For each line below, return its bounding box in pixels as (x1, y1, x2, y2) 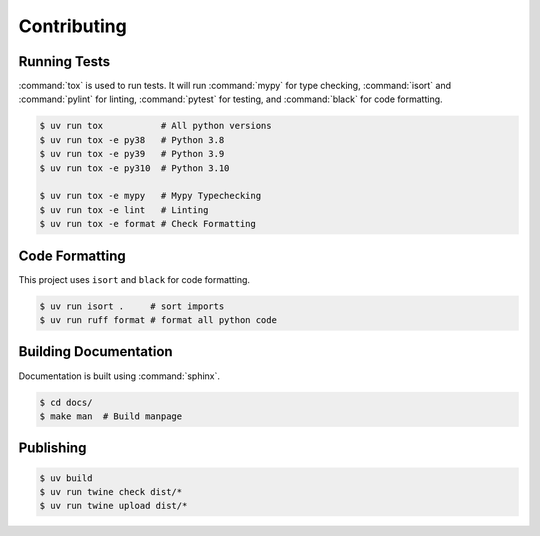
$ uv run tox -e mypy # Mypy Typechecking (39, 190, 262, 202)
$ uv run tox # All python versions (39, 120, 272, 132)
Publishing (18, 440, 87, 457)
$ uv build (39, 472, 93, 484)
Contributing (18, 15, 127, 37)
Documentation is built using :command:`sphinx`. (18, 370, 220, 382)
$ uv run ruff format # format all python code (39, 315, 277, 326)
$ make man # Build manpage (39, 410, 183, 422)
